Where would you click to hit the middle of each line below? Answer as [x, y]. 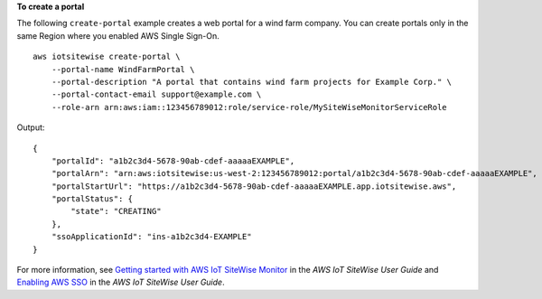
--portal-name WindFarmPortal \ [123, 69]
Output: [31, 127]
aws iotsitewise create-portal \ [107, 57]
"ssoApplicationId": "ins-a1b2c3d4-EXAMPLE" [151, 237]
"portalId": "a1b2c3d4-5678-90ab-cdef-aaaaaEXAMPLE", [173, 161]
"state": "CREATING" [116, 211]
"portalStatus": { [92, 199]
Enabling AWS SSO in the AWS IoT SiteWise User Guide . [121, 282]
